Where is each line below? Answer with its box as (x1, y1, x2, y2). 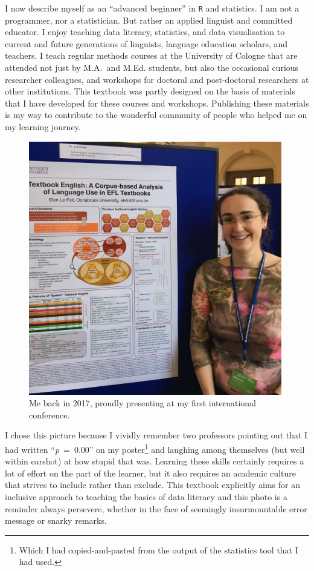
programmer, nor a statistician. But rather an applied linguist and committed (5, 13, 293, 26)
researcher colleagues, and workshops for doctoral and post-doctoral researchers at (5, 73, 309, 85)
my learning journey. (5, 120, 81, 133)
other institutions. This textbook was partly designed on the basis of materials (5, 85, 296, 97)
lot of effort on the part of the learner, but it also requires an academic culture (5, 466, 296, 479)
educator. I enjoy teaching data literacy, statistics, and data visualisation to (5, 25, 285, 38)
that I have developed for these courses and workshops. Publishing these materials (5, 96, 309, 109)
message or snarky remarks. (5, 514, 107, 527)
